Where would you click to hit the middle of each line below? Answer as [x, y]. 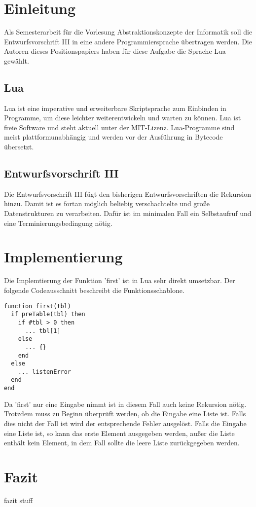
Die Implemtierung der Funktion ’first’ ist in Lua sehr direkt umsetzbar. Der [120, 280]
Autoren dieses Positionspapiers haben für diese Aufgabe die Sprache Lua [115, 51]
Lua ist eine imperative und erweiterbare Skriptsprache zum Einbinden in [115, 108]
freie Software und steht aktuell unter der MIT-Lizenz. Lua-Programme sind [119, 127]
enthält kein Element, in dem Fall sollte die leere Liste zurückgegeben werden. [122, 443]
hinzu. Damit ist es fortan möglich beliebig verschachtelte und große [107, 203]
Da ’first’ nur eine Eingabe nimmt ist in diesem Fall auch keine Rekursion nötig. [125, 404]
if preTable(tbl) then [48, 314]
